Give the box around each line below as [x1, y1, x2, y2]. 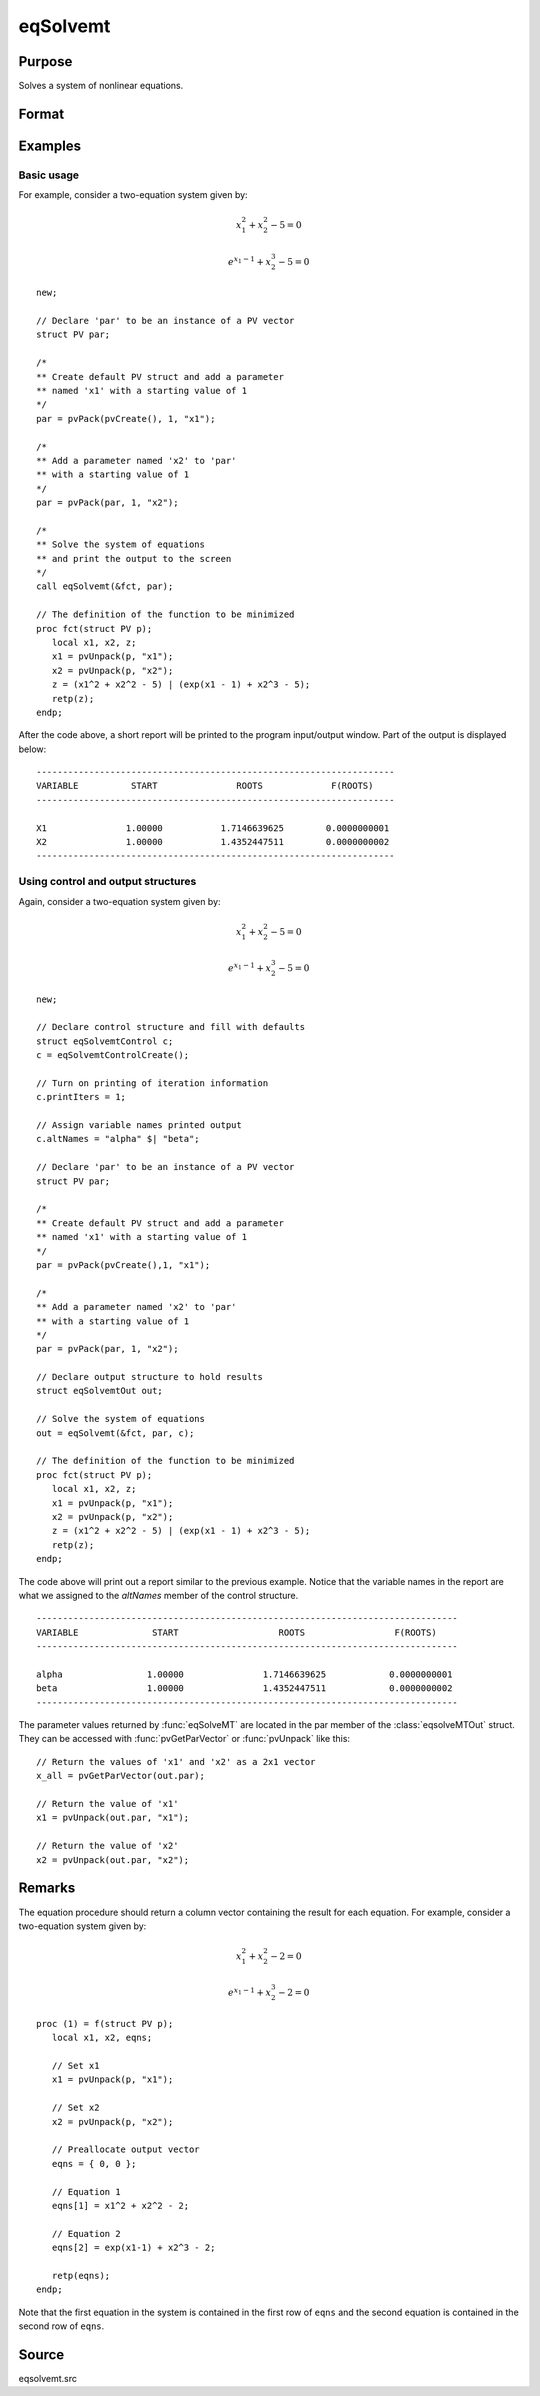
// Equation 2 [51, 2228, 121, 2239]
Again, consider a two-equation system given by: [18, 895, 221, 907]
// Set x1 [51, 2060, 100, 2072]
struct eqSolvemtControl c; [36, 1035, 174, 1047]
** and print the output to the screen [36, 553, 232, 564]
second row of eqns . [18, 2320, 105, 2332]
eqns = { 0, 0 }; [51, 2158, 137, 2169]
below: [18, 743, 47, 755]
